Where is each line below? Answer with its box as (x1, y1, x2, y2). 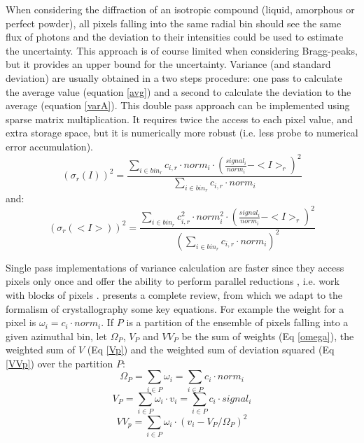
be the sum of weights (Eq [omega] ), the (181, 328, 354, 343)
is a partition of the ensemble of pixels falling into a (126, 315, 349, 330)
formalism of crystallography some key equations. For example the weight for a (6, 301, 344, 316)
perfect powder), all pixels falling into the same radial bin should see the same (6, 15, 342, 30)
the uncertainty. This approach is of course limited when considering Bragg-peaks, (6, 43, 358, 57)
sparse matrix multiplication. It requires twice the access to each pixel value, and (6, 111, 353, 126)
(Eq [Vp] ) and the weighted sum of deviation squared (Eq (87, 342, 335, 357)
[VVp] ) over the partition (6, 356, 113, 370)
